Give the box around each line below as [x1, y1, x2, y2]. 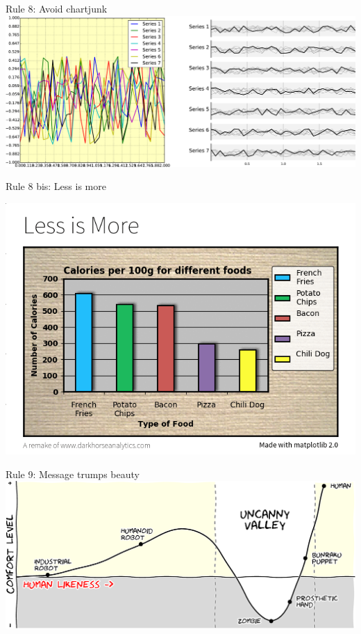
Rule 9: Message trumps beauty [6, 466, 140, 481]
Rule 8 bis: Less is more [6, 179, 106, 193]
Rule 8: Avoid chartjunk [6, 1, 108, 15]
